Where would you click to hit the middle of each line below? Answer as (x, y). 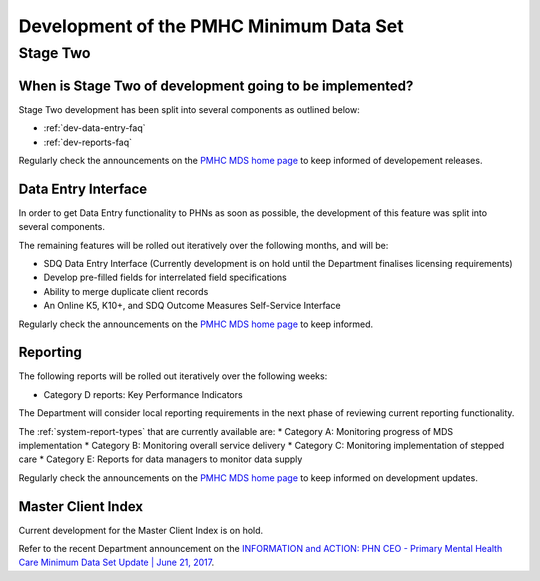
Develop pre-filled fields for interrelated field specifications (165, 277)
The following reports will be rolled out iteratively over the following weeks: (173, 376)
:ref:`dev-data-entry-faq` (94, 128)
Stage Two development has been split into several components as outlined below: (189, 109)
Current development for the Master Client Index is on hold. (141, 530)
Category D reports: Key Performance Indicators (143, 394)
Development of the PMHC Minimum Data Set (211, 26)
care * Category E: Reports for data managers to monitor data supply (160, 459)
